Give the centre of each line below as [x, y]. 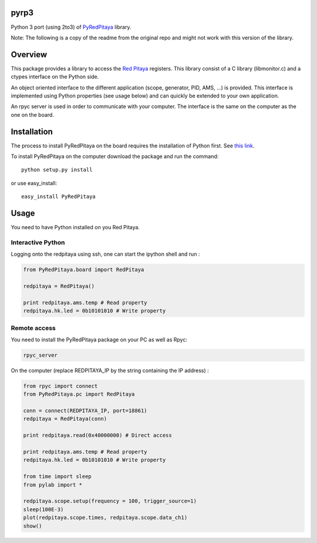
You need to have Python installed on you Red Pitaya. [75, 227]
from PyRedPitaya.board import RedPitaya [84, 270]
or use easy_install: [34, 183]
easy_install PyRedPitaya [59, 197]
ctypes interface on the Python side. [55, 77]
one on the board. [32, 115]
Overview [29, 54]
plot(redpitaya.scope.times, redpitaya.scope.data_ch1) [105, 518]
